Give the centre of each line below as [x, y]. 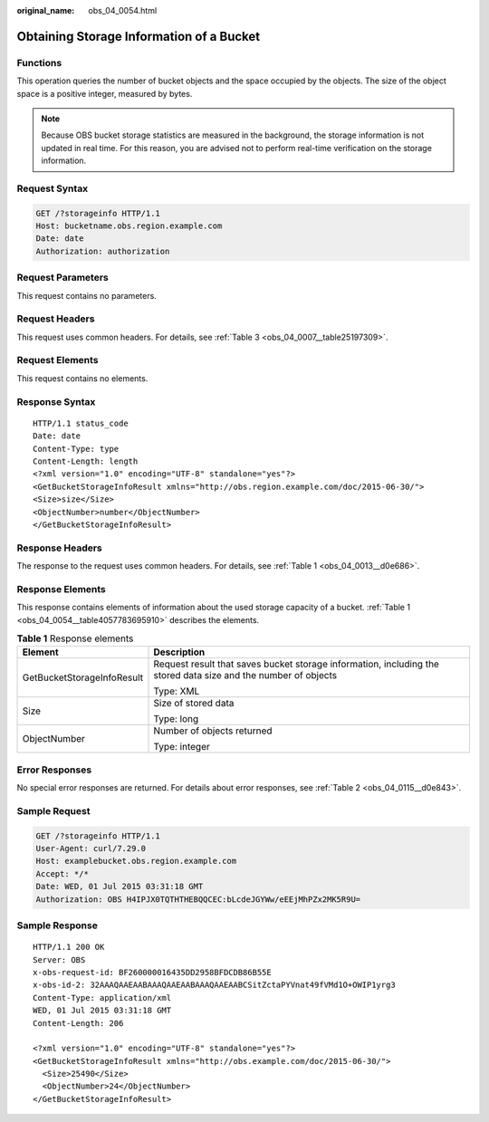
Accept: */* [62, 873]
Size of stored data [194, 704]
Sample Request [53, 810]
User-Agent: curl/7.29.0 [91, 849]
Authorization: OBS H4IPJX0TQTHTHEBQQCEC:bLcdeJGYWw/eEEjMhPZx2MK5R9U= [198, 899]
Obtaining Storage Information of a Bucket [139, 36]
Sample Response [58, 925]
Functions [39, 62]
